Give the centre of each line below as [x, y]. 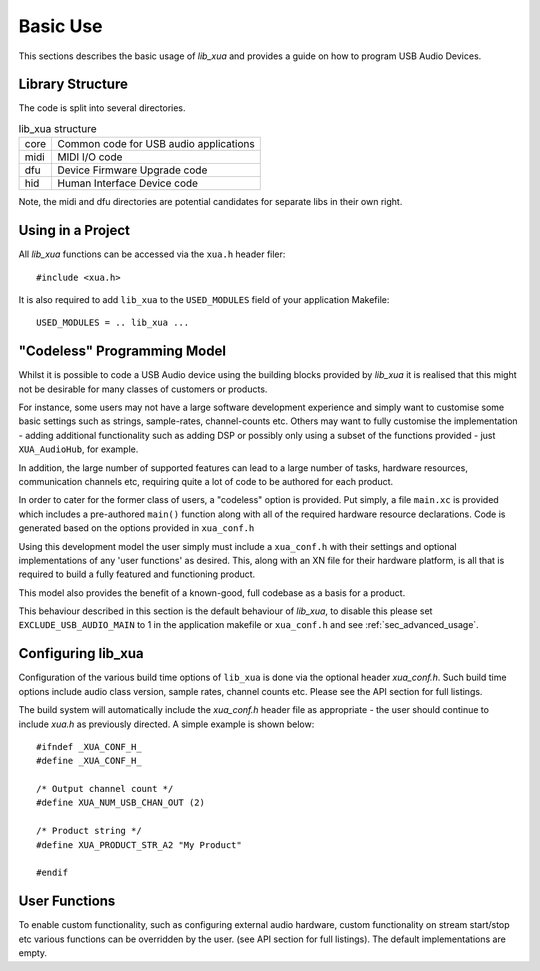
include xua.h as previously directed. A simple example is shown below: [166, 724]
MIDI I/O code [90, 157]
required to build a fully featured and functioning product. [137, 574]
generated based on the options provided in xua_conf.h [136, 528]
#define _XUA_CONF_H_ [89, 761]
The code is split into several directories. [102, 108]
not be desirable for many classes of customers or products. [143, 389]
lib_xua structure [57, 129]
